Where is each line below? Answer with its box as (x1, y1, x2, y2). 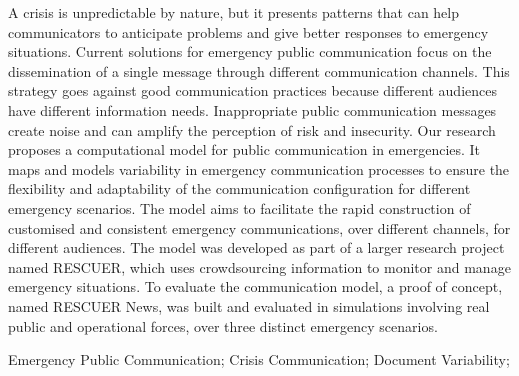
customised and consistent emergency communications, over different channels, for (8, 217, 511, 238)
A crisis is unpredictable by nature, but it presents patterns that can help (8, 2, 460, 22)
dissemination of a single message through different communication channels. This (8, 60, 510, 81)
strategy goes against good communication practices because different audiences (8, 80, 497, 101)
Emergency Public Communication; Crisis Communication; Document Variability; (8, 349, 510, 370)
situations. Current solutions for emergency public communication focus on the (8, 41, 492, 62)
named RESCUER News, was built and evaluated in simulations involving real (8, 295, 490, 316)
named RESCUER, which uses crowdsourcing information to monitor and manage (8, 256, 511, 277)
